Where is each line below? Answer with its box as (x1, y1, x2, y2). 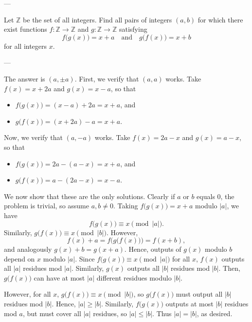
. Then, (218, 263, 240, 273)
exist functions (4, 24, 47, 34)
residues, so (93, 308, 127, 318)
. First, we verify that (74, 73, 139, 83)
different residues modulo (96, 272, 172, 282)
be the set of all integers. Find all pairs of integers (23, 14, 172, 24)
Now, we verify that (4, 132, 63, 142)
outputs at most (165, 299, 214, 309)
